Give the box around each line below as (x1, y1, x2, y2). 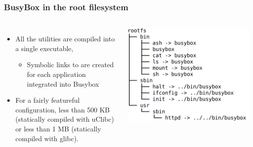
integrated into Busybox (27, 78, 99, 89)
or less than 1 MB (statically (15, 123, 101, 133)
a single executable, (15, 43, 73, 53)
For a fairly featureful (15, 95, 80, 105)
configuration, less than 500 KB (15, 104, 110, 114)
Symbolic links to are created (27, 59, 114, 70)
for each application (27, 69, 86, 79)
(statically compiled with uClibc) (15, 114, 114, 124)
